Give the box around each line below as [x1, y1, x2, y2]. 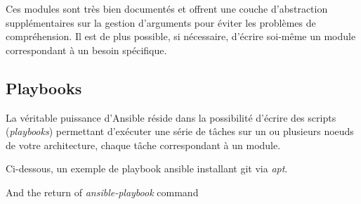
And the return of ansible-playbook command [6, 184, 199, 199]
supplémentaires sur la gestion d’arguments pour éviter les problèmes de [6, 15, 316, 30]
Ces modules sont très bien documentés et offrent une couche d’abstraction [6, 1, 328, 15]
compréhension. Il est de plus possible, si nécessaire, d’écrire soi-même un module [6, 29, 356, 44]
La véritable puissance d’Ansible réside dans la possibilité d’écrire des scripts [6, 110, 336, 125]
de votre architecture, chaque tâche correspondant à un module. [6, 137, 281, 152]
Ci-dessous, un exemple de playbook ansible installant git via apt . [6, 161, 288, 176]
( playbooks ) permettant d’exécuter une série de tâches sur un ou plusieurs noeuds [6, 124, 354, 139]
